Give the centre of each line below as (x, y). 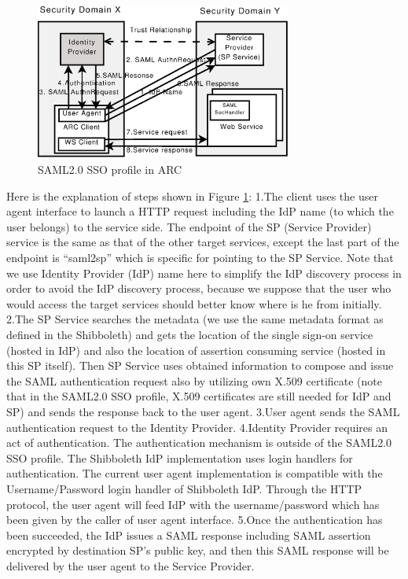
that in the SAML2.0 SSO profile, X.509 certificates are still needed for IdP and (199, 396)
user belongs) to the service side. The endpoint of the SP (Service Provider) (189, 226)
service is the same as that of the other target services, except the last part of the (203, 242)
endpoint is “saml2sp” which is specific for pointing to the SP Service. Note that (200, 258)
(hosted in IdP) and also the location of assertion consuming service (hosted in (196, 350)
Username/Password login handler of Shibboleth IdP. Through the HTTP (184, 488)
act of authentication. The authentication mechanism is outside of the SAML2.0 (199, 443)
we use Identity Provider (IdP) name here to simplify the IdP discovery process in (204, 273)
